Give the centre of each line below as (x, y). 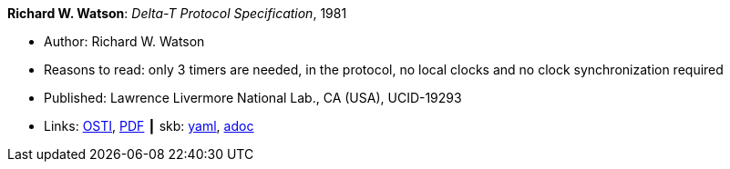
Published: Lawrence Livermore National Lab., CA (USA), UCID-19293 (253, 98)
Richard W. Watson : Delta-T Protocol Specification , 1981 (177, 13)
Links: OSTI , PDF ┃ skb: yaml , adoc (149, 126)
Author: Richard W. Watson (124, 41)
